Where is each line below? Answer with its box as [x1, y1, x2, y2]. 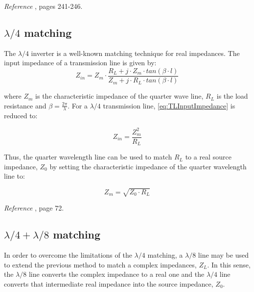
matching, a [147, 250, 183, 260]
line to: [4, 171, 25, 181]
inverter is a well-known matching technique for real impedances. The [31, 48, 240, 58]
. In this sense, [207, 259, 251, 269]
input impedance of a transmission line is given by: [4, 57, 157, 68]
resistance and [4, 100, 46, 110]
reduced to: [4, 110, 38, 121]
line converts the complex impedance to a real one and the [28, 269, 205, 279]
